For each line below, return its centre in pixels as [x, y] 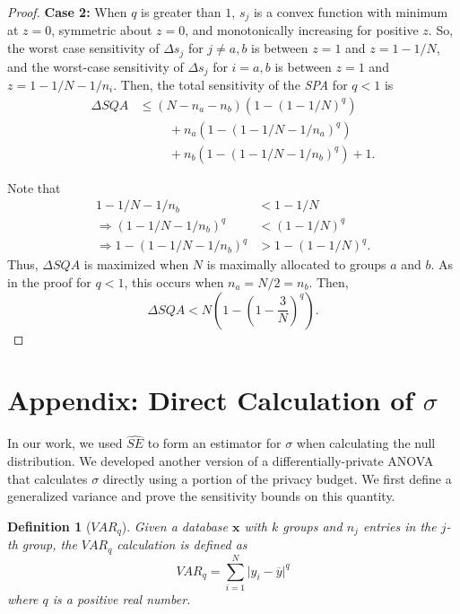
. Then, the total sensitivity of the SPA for [230, 84]
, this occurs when [174, 281]
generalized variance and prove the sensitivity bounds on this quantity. [201, 496]
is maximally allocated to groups [296, 264]
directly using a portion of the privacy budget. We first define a [277, 478]
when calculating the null [366, 443]
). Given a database [174, 526]
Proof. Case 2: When [67, 12]
